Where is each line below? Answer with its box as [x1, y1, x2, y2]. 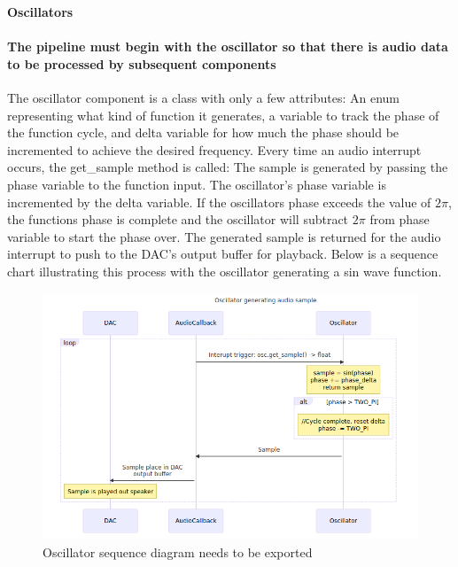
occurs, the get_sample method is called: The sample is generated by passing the [7, 158, 448, 176]
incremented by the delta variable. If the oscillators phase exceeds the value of [7, 192, 431, 211]
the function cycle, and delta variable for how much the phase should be [7, 123, 400, 142]
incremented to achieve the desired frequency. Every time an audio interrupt [7, 140, 422, 159]
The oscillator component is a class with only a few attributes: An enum [7, 88, 400, 106]
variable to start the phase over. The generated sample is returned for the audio [7, 227, 441, 245]
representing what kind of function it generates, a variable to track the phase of [7, 105, 439, 124]
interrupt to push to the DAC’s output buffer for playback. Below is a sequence [7, 245, 439, 263]
